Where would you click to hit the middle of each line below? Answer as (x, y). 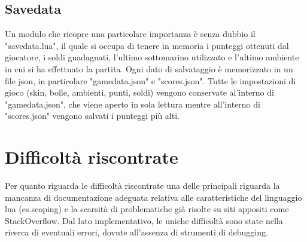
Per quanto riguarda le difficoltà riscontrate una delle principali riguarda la (142, 186)
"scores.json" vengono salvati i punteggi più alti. (92, 116)
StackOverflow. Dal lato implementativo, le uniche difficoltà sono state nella (144, 220)
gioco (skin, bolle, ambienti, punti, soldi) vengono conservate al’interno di (139, 92)
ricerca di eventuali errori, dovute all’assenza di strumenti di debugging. (136, 232)
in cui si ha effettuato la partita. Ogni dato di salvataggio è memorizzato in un (149, 68)
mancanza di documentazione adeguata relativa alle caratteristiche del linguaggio (153, 197)
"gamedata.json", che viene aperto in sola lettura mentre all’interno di (133, 104)
